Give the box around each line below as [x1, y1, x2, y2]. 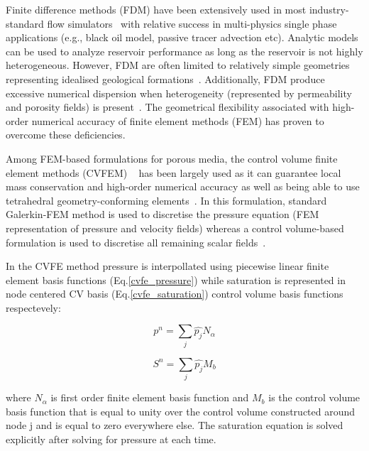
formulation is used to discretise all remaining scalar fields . [6, 234, 266, 249]
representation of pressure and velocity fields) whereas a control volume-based [6, 220, 344, 235]
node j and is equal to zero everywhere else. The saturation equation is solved [6, 418, 343, 433]
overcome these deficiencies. [6, 127, 126, 142]
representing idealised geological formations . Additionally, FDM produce [6, 71, 325, 86]
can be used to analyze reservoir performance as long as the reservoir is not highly [6, 43, 363, 58]
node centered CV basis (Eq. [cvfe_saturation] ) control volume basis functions [6, 286, 343, 301]
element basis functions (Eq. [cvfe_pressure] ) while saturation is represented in [6, 272, 346, 287]
